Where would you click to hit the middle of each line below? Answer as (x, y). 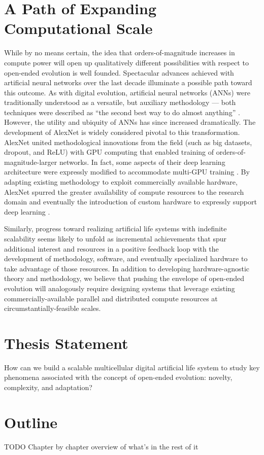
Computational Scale (78, 28)
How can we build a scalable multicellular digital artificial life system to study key (132, 367)
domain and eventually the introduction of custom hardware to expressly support (130, 202)
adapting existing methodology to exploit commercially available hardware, (121, 182)
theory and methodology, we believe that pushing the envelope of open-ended (124, 278)
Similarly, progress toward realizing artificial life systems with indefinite (115, 229)
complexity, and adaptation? (48, 387)
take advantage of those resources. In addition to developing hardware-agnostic (127, 268)
